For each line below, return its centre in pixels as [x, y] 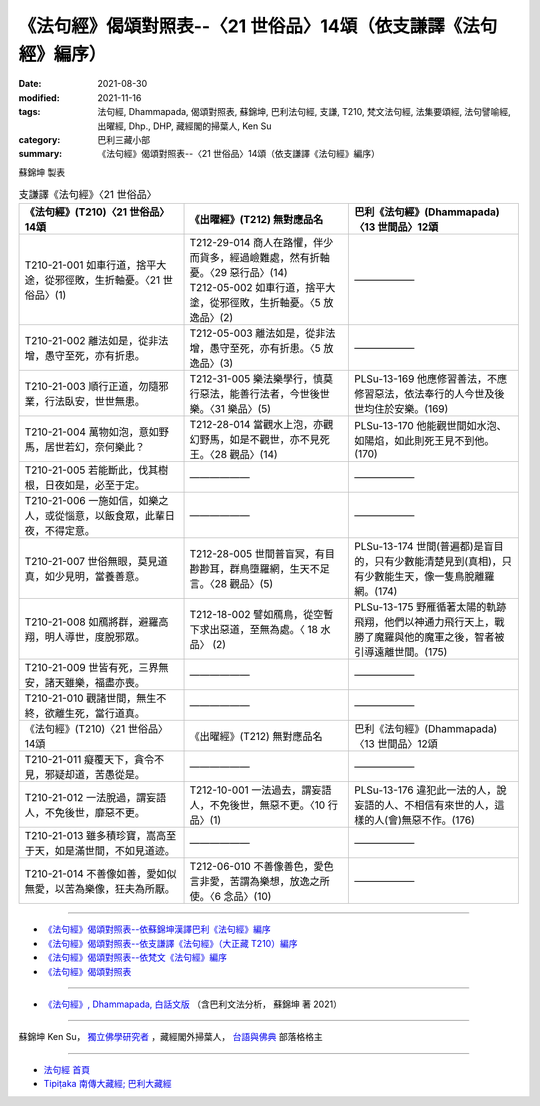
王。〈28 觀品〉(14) [234, 455]
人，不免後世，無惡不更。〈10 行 [264, 805]
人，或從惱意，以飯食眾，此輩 [94, 516]
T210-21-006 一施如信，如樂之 [96, 501]
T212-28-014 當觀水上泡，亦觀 [261, 425]
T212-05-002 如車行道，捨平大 [262, 288]
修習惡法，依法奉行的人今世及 [424, 394]
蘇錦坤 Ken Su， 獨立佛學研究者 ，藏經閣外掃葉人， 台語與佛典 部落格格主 [171, 1037]
